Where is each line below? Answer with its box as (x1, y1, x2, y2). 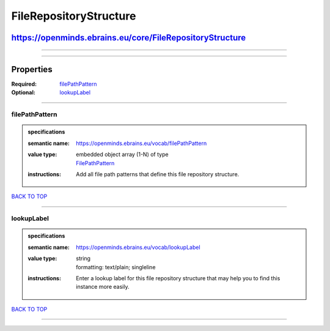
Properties (11, 64, 53, 75)
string (76, 255, 91, 262)
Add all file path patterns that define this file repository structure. (76, 170, 240, 177)
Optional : (11, 89, 36, 96)
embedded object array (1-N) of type (76, 151, 169, 158)
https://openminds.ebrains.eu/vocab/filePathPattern (76, 139, 207, 147)
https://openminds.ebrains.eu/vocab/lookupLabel (76, 244, 201, 251)
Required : (11, 80, 37, 88)
